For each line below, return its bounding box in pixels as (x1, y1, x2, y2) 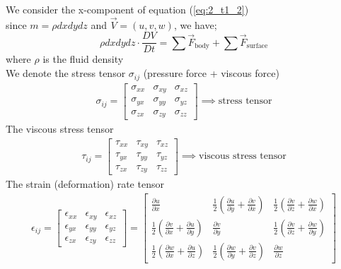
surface (246, 42, 268, 50)
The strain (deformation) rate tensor (6, 177, 164, 191)
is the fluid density (42, 52, 124, 66)
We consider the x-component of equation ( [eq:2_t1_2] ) (6, 2, 249, 16)
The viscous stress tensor (6, 121, 114, 136)
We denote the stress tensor (6, 66, 126, 80)
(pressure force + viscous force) (143, 66, 279, 80)
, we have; (173, 17, 217, 32)
